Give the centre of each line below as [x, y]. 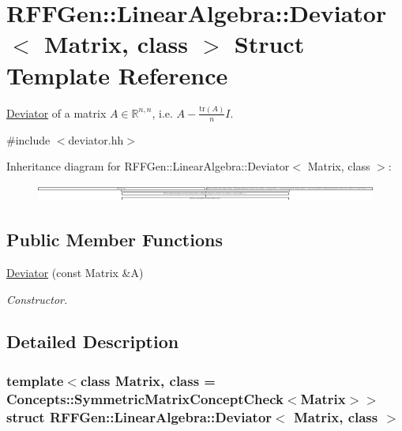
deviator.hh [96, 139]
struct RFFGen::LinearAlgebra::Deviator [139, 416]
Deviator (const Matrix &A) [75, 272]
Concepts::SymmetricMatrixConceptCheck [145, 398]
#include [28, 139]
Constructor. [37, 299]
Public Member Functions [115, 240]
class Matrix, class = [148, 380]
